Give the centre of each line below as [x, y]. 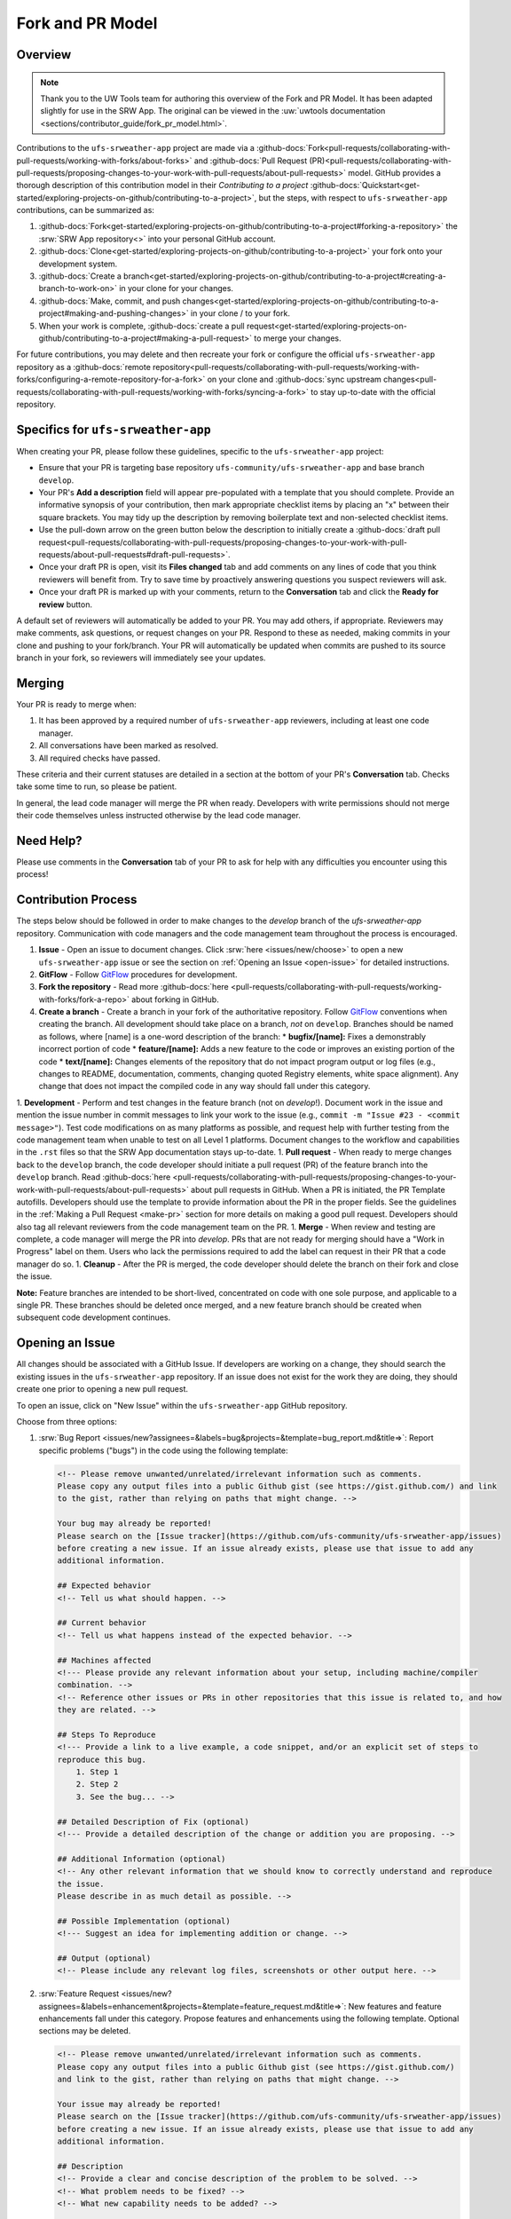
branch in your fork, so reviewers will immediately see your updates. [141, 658]
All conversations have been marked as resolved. [129, 746]
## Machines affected [104, 1660]
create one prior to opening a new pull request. [102, 1389]
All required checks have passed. [99, 758]
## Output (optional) [104, 1958]
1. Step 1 [97, 1772]
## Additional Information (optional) [142, 1859]
